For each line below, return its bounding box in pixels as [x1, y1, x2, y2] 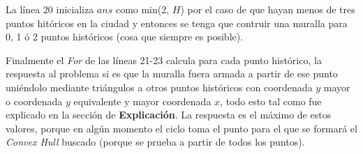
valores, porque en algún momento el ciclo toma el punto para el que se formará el [6, 121, 357, 135]
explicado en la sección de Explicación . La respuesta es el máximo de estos [6, 107, 332, 122]
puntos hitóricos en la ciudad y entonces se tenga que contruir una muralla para [6, 15, 348, 30]
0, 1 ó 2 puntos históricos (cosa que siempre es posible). [6, 29, 244, 44]
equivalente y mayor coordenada [73, 93, 212, 108]
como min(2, [115, 2, 170, 16]
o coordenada [6, 93, 63, 108]
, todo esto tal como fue [220, 93, 322, 108]
